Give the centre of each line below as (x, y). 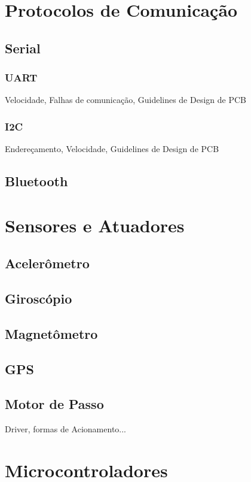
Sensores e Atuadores (95, 225)
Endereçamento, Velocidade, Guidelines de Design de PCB (112, 149)
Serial (23, 48)
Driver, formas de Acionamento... (65, 429)
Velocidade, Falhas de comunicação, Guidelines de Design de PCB (125, 100)
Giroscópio (39, 298)
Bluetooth (36, 181)
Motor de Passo (54, 404)
